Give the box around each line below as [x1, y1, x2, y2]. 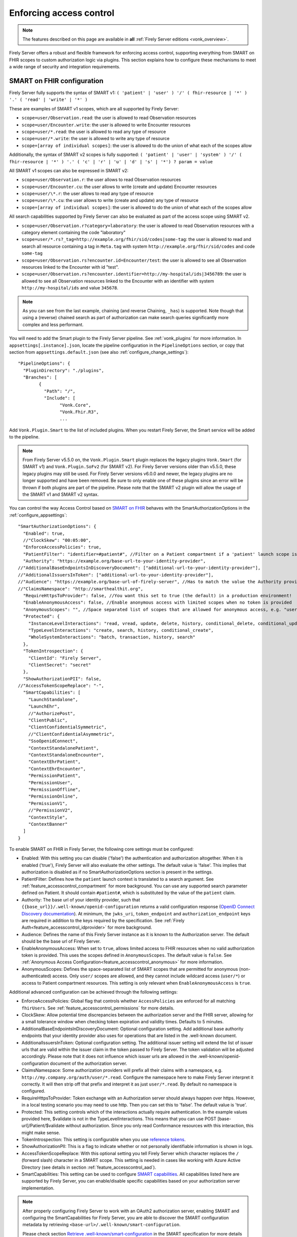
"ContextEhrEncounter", [28, 766, 86, 771]
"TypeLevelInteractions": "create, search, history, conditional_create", [28, 627, 214, 633]
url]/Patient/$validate [21, 1123, 65, 1129]
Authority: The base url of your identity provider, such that [21, 897, 141, 903]
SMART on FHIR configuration [9, 77, 104, 85]
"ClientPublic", [28, 717, 68, 723]
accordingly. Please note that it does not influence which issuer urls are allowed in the [21, 1053, 197, 1059]
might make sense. [21, 1130, 60, 1136]
